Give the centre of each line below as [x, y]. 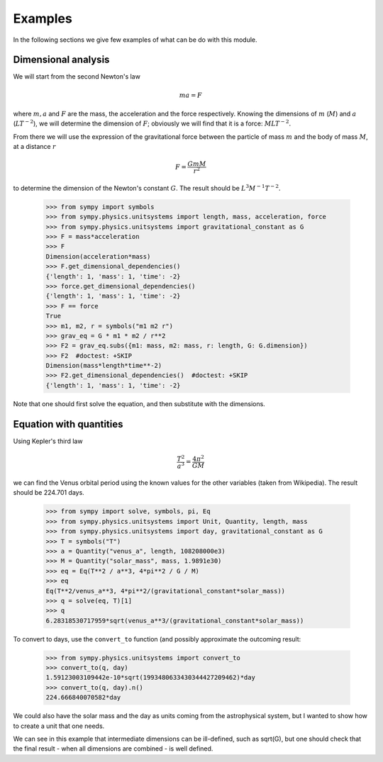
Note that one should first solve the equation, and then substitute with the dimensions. [139, 403]
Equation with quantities [68, 424]
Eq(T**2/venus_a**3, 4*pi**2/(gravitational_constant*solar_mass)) [166, 591]
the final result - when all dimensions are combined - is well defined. [113, 749]
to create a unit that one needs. [59, 726]
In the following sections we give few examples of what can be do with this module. [135, 40]
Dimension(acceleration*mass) [98, 256]
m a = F [190, 95]
